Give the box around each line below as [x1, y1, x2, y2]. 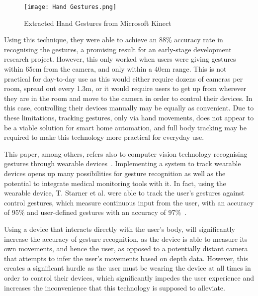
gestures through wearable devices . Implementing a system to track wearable [4, 158, 241, 169]
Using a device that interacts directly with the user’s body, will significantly [4, 223, 235, 234]
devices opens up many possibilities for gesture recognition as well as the [4, 168, 226, 178]
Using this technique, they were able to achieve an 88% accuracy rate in [4, 34, 223, 45]
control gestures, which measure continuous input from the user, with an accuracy [4, 197, 254, 207]
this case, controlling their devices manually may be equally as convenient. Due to [4, 102, 254, 113]
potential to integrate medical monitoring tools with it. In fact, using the [4, 178, 226, 188]
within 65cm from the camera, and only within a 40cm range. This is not [4, 64, 227, 74]
